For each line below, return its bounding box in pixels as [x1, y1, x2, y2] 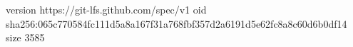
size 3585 [6, 30, 45, 45]
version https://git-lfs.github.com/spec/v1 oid [6, 2, 207, 16]
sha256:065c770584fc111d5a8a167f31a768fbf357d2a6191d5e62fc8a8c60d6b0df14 [6, 16, 347, 31]
